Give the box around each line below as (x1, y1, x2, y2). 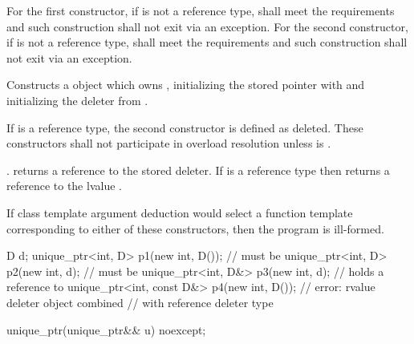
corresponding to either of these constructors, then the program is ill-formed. (6, 220, 384, 237)
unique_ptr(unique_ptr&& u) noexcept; (6, 321, 206, 338)
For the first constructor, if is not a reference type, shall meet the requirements (6, 2, 395, 18)
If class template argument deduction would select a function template (6, 204, 353, 221)
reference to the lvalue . (6, 177, 122, 194)
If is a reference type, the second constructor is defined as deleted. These (6, 119, 363, 136)
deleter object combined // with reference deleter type (6, 293, 274, 310)
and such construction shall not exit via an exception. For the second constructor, (6, 18, 408, 34)
